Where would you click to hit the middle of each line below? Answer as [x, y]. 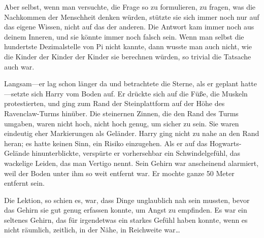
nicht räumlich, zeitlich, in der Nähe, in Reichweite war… [92, 230]
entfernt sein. [24, 183]
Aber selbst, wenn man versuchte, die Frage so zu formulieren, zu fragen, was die [130, 7]
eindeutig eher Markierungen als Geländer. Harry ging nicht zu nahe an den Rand [132, 133]
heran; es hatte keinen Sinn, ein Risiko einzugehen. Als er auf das [106, 143]
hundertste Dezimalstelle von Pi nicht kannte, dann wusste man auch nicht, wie [128, 46]
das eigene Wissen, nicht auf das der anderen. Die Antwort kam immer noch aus [129, 27]
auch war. [19, 66]
